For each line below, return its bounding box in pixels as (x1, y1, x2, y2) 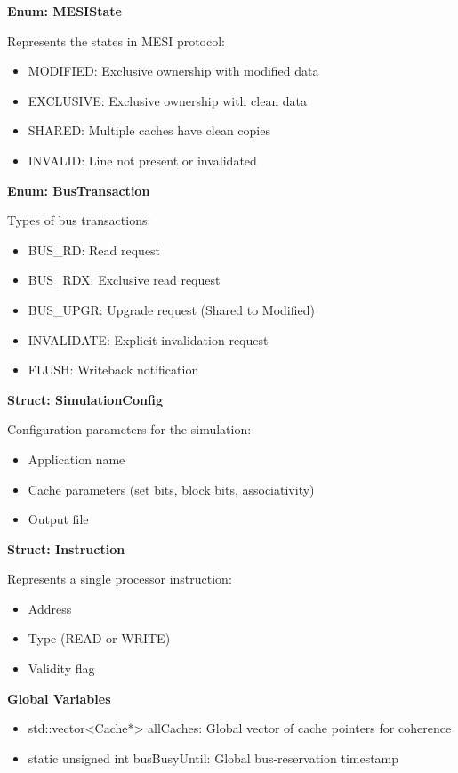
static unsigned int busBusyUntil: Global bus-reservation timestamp (28, 748, 399, 767)
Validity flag (28, 659, 95, 678)
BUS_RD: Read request (28, 240, 161, 259)
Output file (28, 510, 89, 528)
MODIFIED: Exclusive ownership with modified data (28, 61, 319, 80)
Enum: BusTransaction (7, 181, 150, 199)
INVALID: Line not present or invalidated (28, 150, 257, 169)
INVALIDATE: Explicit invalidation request (28, 330, 269, 349)
